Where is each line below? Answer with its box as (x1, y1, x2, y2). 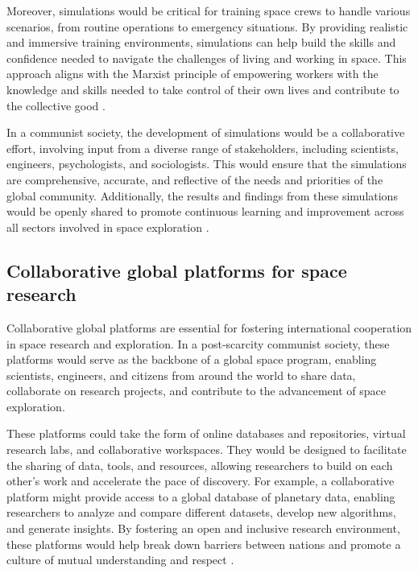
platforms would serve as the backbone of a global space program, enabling (6, 351, 377, 368)
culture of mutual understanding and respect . (6, 551, 234, 568)
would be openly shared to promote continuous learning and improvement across (6, 203, 404, 220)
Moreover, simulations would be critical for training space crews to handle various (6, 2, 411, 19)
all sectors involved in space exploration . (6, 218, 209, 235)
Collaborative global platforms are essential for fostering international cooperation (6, 319, 412, 336)
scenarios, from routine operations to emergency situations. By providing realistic (6, 18, 408, 35)
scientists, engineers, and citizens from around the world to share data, (6, 366, 356, 383)
